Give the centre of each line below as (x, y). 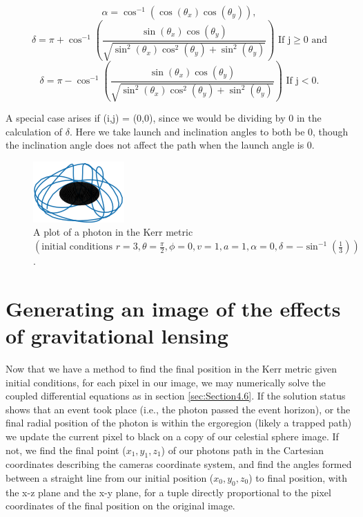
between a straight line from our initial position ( (110, 477)
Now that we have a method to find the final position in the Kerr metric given (171, 368)
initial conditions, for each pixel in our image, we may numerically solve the (166, 382)
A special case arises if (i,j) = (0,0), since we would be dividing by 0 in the (164, 118)
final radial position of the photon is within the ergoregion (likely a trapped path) (179, 423)
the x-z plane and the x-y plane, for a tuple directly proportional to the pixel (168, 492)
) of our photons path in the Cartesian (243, 450)
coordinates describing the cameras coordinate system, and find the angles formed (179, 464)
